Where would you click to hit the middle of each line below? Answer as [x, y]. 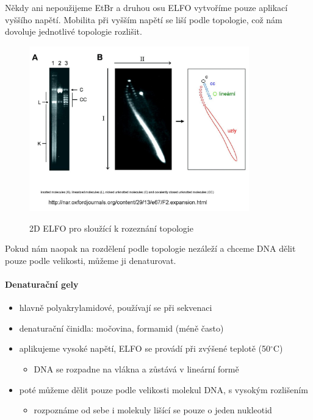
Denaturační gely [42, 284]
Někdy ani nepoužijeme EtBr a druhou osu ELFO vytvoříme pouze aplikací [146, 7]
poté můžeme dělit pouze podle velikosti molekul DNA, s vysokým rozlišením [164, 389]
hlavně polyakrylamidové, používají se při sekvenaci [116, 308]
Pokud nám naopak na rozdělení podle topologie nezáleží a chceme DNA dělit [150, 248]
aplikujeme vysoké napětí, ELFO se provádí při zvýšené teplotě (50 [145, 348]
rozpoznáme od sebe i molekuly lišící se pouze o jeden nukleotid [153, 410]
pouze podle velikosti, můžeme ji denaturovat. [91, 260]
